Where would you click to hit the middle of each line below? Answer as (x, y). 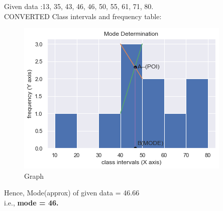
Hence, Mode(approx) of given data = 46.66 (72, 193)
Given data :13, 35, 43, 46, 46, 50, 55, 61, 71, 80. (79, 6)
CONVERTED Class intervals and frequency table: (83, 16)
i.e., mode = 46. (31, 202)
